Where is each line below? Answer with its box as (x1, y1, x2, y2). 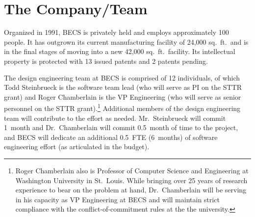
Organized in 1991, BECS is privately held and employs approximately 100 (4, 27, 229, 37)
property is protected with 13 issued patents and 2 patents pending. (4, 55, 208, 66)
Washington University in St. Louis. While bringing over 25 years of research (15, 175, 248, 185)
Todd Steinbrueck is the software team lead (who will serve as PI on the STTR (4, 82, 242, 92)
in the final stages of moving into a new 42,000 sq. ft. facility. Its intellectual (4, 46, 235, 56)
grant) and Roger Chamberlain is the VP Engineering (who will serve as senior (4, 91, 241, 102)
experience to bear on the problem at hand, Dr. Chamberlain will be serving (15, 185, 247, 195)
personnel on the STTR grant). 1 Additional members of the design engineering (4, 102, 241, 113)
